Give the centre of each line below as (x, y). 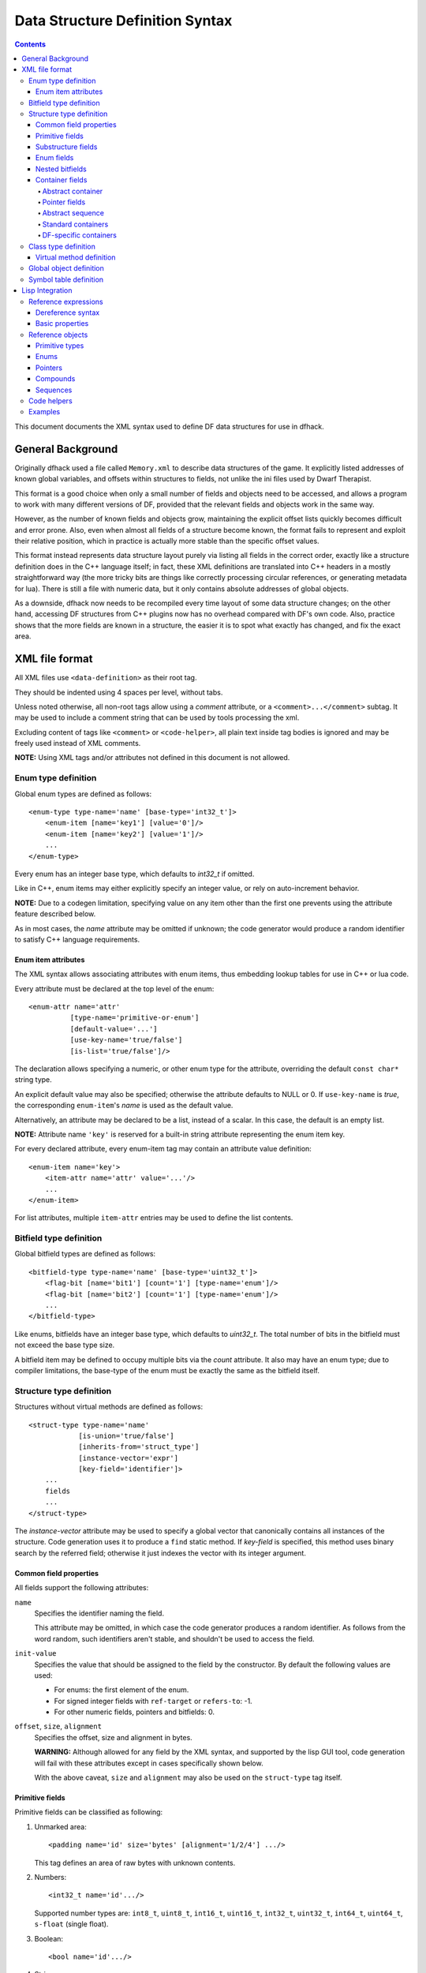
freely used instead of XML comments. (78, 743)
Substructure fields (67, 147)
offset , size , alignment (58, 1726)
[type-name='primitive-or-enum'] (135, 1018)
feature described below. (55, 914)
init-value (35, 1654)
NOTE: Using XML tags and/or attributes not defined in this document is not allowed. (152, 758)
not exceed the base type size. (65, 1345)
